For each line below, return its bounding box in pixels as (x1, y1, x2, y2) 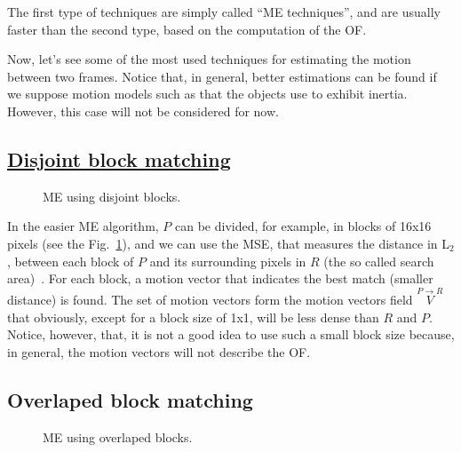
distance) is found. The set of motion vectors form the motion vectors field (7, 289, 413, 308)
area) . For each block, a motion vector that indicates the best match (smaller (7, 269, 433, 288)
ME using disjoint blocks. (43, 186, 181, 205)
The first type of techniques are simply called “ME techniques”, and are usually (7, 3, 441, 20)
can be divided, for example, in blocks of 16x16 (175, 217, 432, 235)
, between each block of (7, 251, 134, 270)
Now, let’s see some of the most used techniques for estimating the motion (7, 50, 411, 68)
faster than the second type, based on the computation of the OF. (7, 20, 367, 38)
